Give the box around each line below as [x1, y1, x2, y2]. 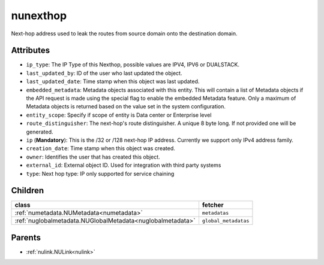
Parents [11, 232, 41, 242]
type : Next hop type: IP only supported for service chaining [26, 170, 175, 177]
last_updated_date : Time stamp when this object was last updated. [26, 78, 200, 85]
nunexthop [11, 9, 67, 22]
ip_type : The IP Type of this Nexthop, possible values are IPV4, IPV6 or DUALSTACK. [26, 61, 240, 68]
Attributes [11, 45, 50, 56]
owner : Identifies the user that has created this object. [26, 153, 160, 160]
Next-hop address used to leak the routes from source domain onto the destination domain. [11, 30, 238, 37]
